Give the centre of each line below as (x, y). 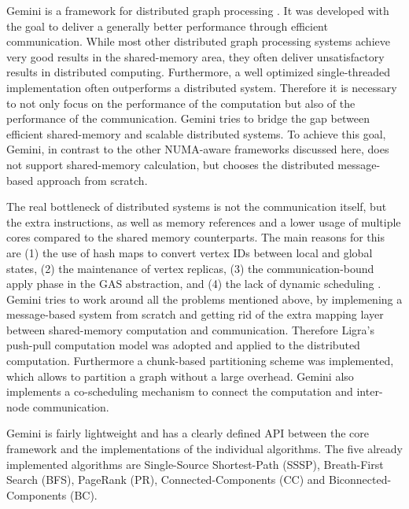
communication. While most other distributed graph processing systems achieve (198, 41)
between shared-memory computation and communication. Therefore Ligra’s (190, 329)
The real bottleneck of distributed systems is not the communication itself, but (197, 207)
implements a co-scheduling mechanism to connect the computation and (180, 391)
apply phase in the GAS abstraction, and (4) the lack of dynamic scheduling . (194, 284)
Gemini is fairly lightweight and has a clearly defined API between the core (188, 433)
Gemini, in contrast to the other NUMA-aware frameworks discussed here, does (198, 149)
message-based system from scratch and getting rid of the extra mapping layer (195, 314)
